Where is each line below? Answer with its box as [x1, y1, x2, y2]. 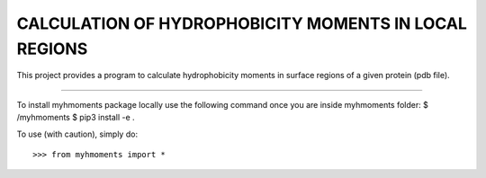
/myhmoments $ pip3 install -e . [16, 112, 135, 123]
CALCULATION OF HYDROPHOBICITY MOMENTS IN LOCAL [16, 13, 468, 33]
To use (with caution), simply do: [16, 129, 139, 139]
